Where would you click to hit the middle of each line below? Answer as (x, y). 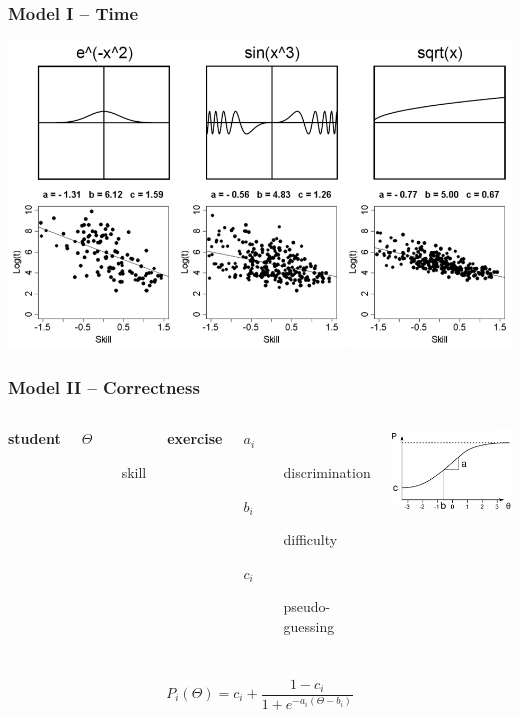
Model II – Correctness (104, 387)
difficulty (310, 539)
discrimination (327, 472)
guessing (309, 625)
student (34, 438)
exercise (195, 438)
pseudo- (307, 606)
